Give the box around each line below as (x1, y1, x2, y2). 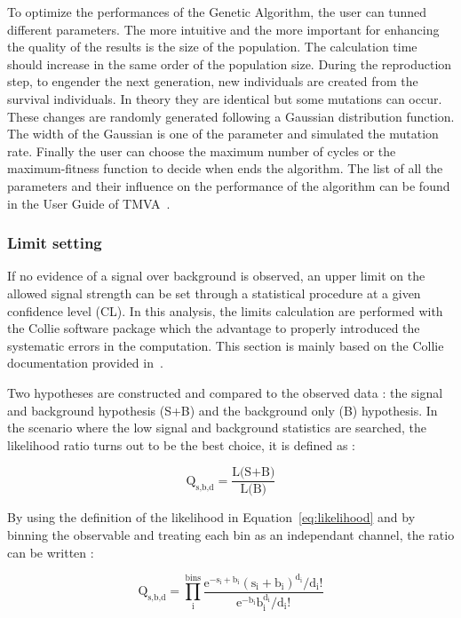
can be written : (7, 543, 94, 561)
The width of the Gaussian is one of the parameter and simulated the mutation (7, 124, 439, 143)
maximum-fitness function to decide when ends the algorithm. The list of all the (7, 159, 443, 178)
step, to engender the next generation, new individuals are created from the (7, 72, 418, 91)
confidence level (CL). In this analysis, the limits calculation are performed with (7, 301, 443, 320)
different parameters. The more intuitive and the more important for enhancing (7, 20, 440, 38)
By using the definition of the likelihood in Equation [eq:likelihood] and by (7, 508, 416, 527)
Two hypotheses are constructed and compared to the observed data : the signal (7, 383, 443, 401)
